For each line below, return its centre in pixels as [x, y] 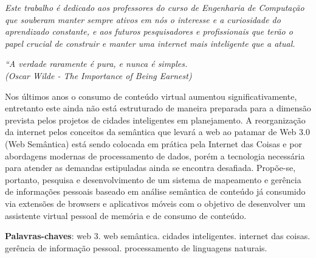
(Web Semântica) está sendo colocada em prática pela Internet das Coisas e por [153, 143]
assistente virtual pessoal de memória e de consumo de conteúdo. [126, 215]
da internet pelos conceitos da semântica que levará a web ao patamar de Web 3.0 [157, 132]
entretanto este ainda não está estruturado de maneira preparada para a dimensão [158, 108]
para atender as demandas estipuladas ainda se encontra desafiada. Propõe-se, [150, 168]
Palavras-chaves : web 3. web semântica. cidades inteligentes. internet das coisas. [158, 236]
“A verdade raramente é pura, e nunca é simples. [96, 64]
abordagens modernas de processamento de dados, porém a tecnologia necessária [155, 155]
